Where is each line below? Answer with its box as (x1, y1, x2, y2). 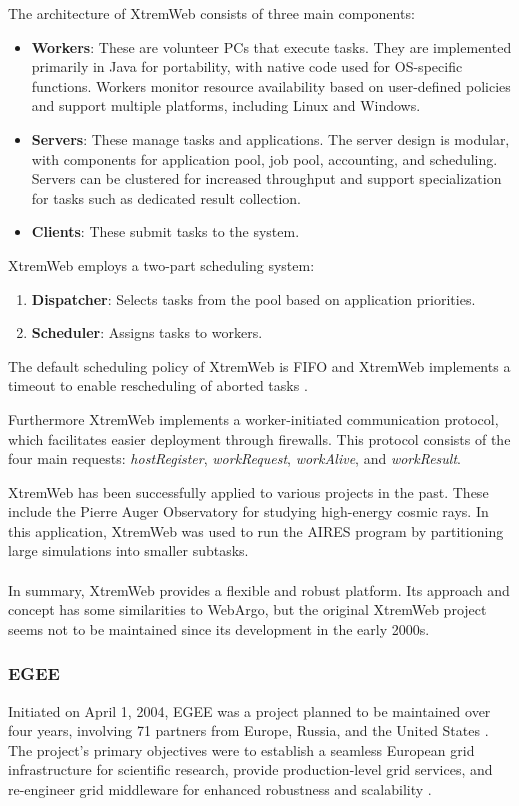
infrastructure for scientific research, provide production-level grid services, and (8, 759, 493, 780)
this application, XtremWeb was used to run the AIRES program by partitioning (8, 520, 504, 541)
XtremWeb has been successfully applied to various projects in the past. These (8, 481, 489, 502)
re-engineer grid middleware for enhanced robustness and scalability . (8, 779, 432, 800)
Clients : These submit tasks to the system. (31, 221, 300, 242)
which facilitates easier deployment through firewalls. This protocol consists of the (8, 428, 511, 449)
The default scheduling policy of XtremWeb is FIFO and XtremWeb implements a (8, 355, 511, 376)
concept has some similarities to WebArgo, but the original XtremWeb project (8, 599, 487, 620)
